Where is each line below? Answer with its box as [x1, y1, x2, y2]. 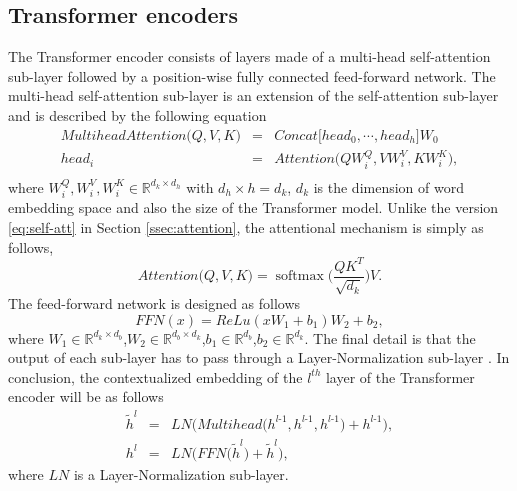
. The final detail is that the [304, 327, 476, 348]
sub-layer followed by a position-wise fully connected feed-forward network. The [8, 65, 496, 86]
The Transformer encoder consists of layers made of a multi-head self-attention [8, 46, 491, 67]
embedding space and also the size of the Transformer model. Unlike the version [8, 197, 499, 218]
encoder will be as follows [8, 386, 164, 407]
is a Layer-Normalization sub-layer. [73, 463, 289, 484]
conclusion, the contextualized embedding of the [8, 366, 303, 387]
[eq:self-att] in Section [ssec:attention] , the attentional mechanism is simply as [8, 216, 484, 237]
